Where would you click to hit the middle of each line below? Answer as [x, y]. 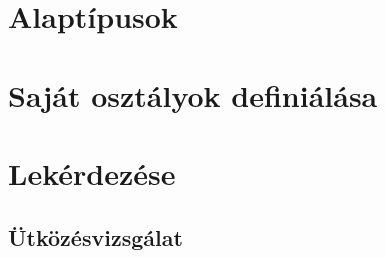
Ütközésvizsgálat [95, 236]
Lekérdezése [92, 172]
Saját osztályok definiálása [193, 94]
